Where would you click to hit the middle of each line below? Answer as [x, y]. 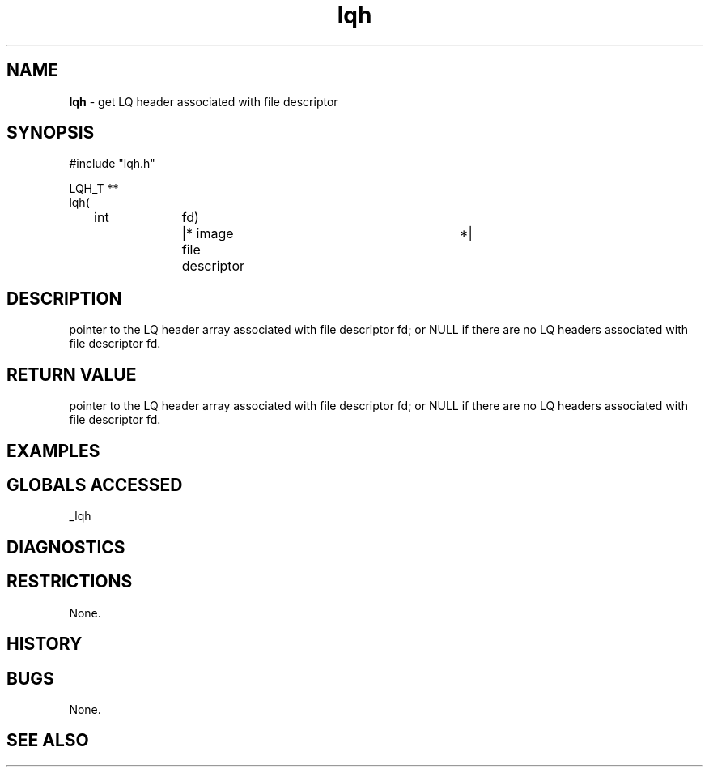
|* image [208, 234]
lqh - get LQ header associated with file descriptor [204, 101]
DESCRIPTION [64, 298]
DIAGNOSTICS [66, 547]
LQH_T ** [94, 189]
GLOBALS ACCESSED [95, 485]
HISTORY [45, 644]
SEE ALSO [48, 741]
